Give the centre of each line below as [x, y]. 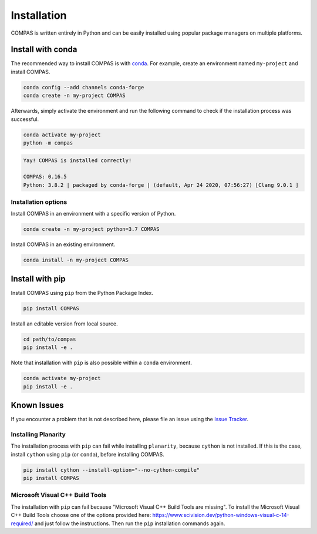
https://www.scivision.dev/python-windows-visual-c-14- [221, 515]
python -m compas [48, 143]
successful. [25, 119]
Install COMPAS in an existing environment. [63, 244]
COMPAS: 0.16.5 [45, 177]
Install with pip [38, 279]
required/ [22, 523]
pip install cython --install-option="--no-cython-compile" [112, 470]
